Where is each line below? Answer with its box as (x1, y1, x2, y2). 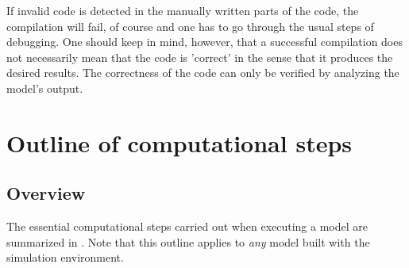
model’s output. (6, 79, 83, 96)
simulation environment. (6, 249, 124, 266)
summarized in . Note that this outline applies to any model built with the (6, 233, 370, 250)
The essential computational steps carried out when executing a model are (6, 218, 368, 235)
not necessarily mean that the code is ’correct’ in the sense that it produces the (6, 48, 393, 65)
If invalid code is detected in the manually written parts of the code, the (6, 2, 359, 18)
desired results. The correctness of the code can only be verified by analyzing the (6, 64, 399, 81)
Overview (6, 181, 86, 205)
